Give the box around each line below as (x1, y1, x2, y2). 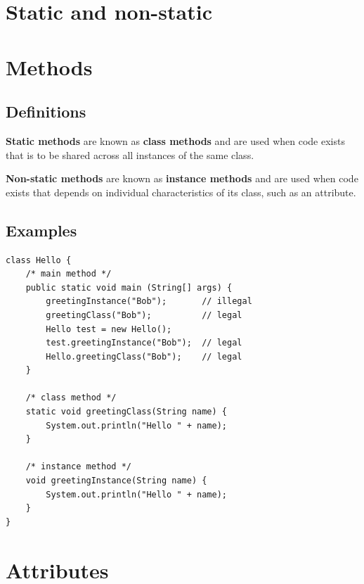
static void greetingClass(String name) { (25, 407, 227, 417)
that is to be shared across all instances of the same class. (6, 147, 254, 162)
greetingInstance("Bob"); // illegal (46, 296, 252, 307)
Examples (6, 219, 77, 241)
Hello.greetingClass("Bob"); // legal (46, 351, 242, 362)
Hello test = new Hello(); (46, 324, 172, 334)
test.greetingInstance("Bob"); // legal (46, 338, 242, 348)
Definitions (6, 101, 86, 122)
